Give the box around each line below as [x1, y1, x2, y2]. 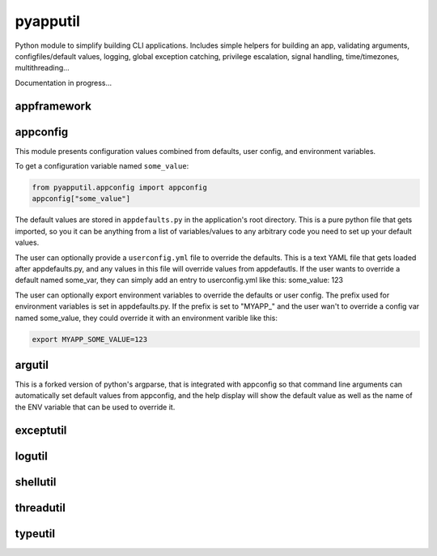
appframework [15, 99, 92, 113]
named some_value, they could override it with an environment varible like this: [15, 313, 278, 323]
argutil [15, 357, 49, 372]
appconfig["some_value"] [32, 195, 131, 203]
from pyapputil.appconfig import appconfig [32, 183, 208, 192]
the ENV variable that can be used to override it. [15, 402, 176, 412]
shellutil [15, 475, 57, 489]
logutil [15, 449, 48, 463]
